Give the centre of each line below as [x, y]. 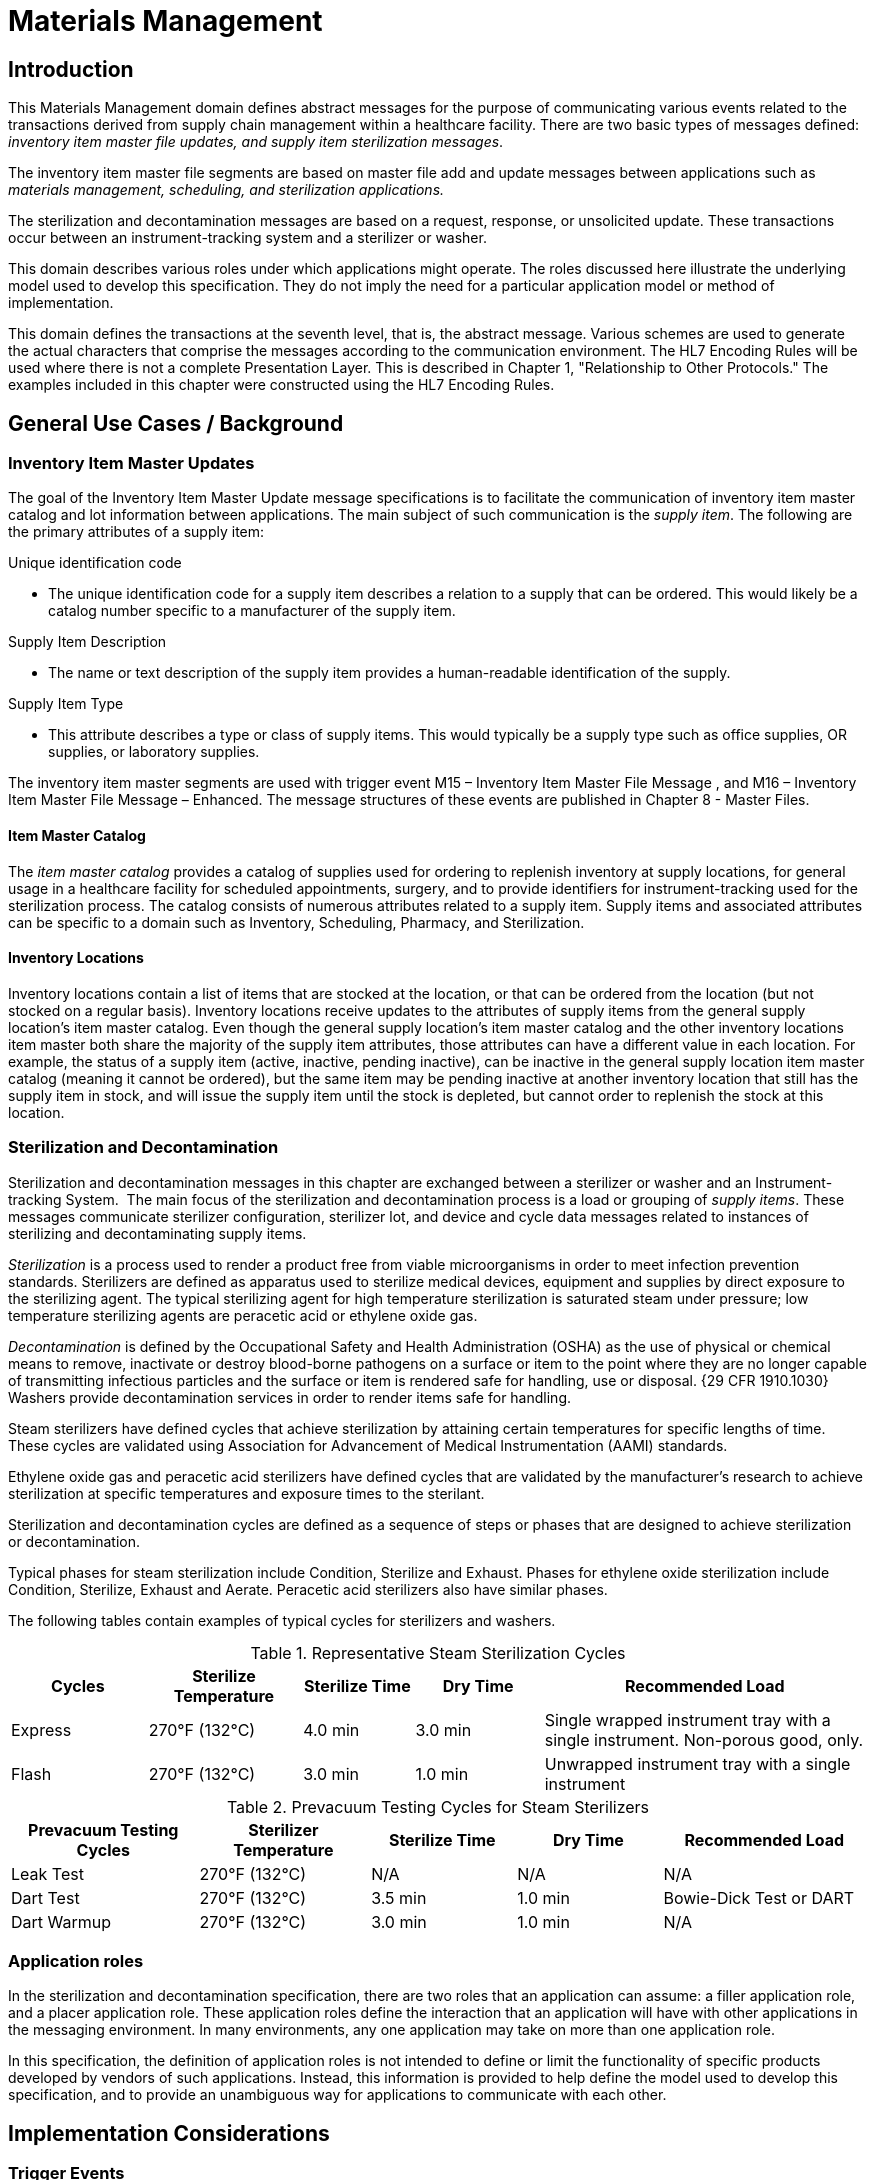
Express [41, 1729]
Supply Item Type [66, 704]
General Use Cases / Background [176, 423]
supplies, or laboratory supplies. [154, 752]
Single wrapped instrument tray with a [687, 1719]
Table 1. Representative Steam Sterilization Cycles [438, 1652]
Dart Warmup [61, 1921]
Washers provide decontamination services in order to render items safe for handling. [289, 1397]
